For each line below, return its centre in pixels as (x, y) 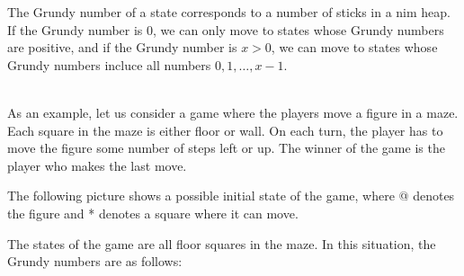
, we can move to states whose (354, 47)
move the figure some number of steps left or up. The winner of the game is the (226, 148)
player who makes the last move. (97, 165)
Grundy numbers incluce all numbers (109, 64)
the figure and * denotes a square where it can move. (153, 213)
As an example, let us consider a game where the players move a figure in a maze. (233, 112)
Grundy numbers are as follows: (95, 261)
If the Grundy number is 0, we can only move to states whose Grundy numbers (226, 29)
